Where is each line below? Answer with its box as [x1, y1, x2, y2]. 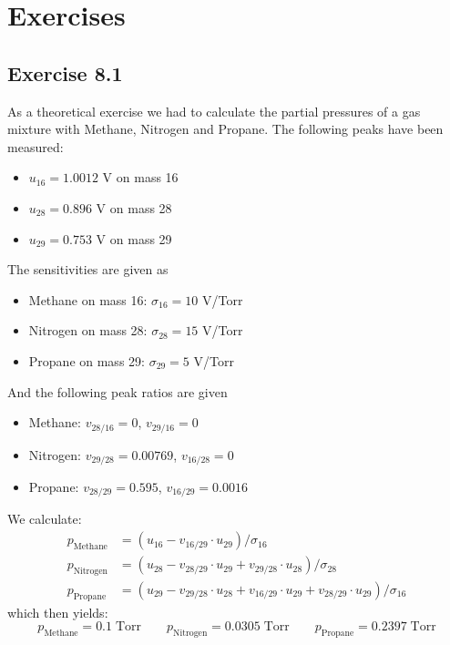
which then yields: [7, 602, 108, 621]
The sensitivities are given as [7, 260, 169, 279]
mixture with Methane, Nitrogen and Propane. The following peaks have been [7, 119, 444, 138]
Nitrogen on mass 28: [28, 321, 148, 340]
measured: [7, 137, 64, 156]
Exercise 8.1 [7, 58, 123, 87]
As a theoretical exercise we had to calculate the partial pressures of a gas [7, 101, 421, 120]
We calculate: [7, 509, 82, 528]
